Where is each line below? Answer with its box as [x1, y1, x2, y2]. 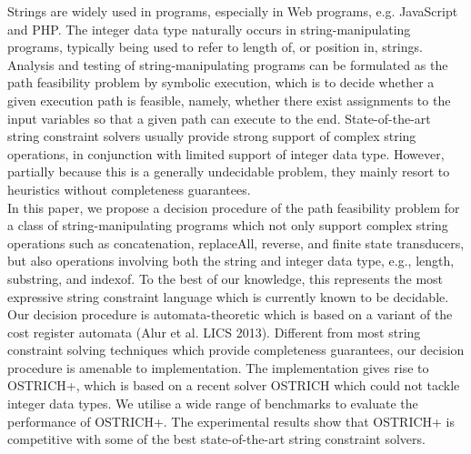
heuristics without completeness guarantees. [7, 179, 251, 198]
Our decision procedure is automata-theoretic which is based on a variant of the [7, 305, 453, 324]
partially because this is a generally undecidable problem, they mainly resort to [7, 162, 450, 181]
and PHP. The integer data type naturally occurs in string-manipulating [7, 19, 411, 38]
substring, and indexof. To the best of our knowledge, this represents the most [7, 268, 444, 288]
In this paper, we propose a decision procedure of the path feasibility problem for [7, 197, 460, 217]
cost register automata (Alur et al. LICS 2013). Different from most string [7, 322, 421, 341]
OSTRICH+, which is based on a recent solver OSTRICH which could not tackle [7, 376, 460, 395]
